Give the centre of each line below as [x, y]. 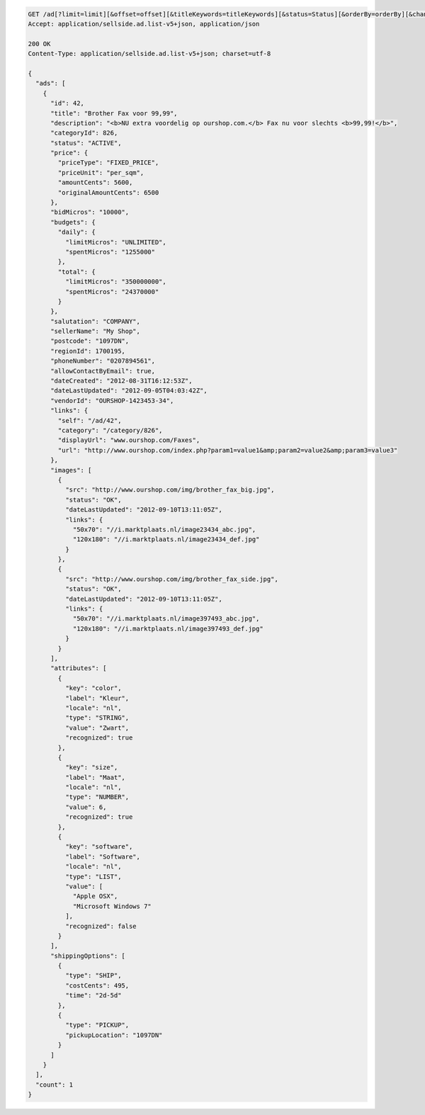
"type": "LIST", [93, 876]
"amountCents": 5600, [95, 183]
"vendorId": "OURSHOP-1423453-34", [112, 401]
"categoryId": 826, [84, 133]
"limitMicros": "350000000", [115, 282]
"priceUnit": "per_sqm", [101, 172]
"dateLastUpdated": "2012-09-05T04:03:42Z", [129, 391]
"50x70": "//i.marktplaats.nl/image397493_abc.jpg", [166, 619]
